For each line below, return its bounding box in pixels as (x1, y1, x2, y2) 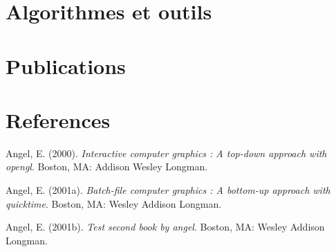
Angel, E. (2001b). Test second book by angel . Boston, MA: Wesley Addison (6, 219, 325, 234)
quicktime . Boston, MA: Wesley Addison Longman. (6, 196, 222, 210)
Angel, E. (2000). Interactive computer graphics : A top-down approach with (6, 145, 327, 160)
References (6, 105, 111, 134)
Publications (6, 51, 126, 80)
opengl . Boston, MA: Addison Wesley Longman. (6, 159, 208, 174)
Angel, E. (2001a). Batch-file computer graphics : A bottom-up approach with (6, 183, 330, 197)
